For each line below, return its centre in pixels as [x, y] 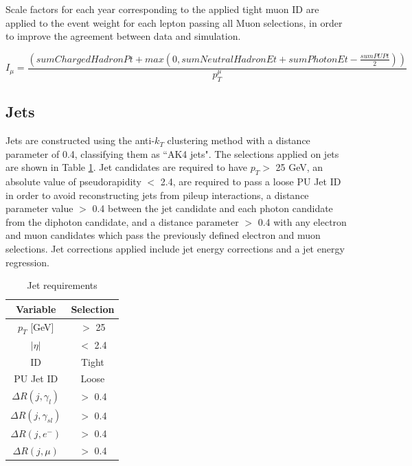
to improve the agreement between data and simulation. [123, 36]
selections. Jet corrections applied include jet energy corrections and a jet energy [175, 249]
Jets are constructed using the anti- [80, 140]
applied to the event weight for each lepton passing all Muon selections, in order [174, 22]
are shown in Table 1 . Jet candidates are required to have [127, 167]
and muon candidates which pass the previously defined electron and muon [163, 235]
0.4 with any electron [302, 221]
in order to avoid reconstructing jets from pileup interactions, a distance [157, 195]
